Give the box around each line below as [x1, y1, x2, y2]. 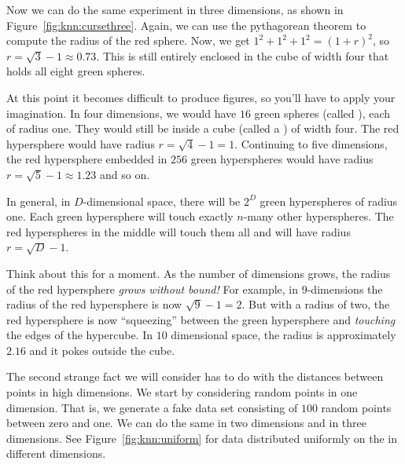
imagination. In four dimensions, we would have [6, 104, 237, 121]
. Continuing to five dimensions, [234, 135, 388, 152]
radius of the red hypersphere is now [6, 296, 182, 312]
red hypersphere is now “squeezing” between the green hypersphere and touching [6, 311, 396, 327]
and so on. [100, 166, 150, 182]
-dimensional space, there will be [83, 192, 241, 209]
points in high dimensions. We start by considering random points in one [6, 384, 358, 400]
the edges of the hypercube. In [6, 327, 153, 343]
